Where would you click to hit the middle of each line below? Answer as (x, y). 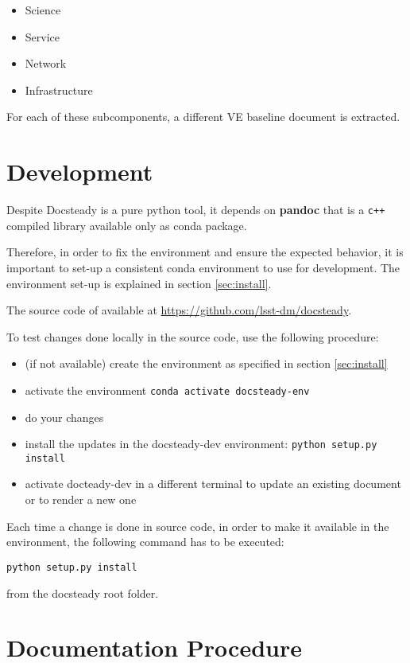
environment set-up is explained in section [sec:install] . (139, 283)
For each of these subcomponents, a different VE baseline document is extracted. (203, 117)
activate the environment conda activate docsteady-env (167, 390)
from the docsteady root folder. (83, 593)
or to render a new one (81, 499)
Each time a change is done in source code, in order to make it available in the (198, 526)
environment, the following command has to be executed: (145, 542)
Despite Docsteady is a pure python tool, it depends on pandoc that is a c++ (196, 210)
